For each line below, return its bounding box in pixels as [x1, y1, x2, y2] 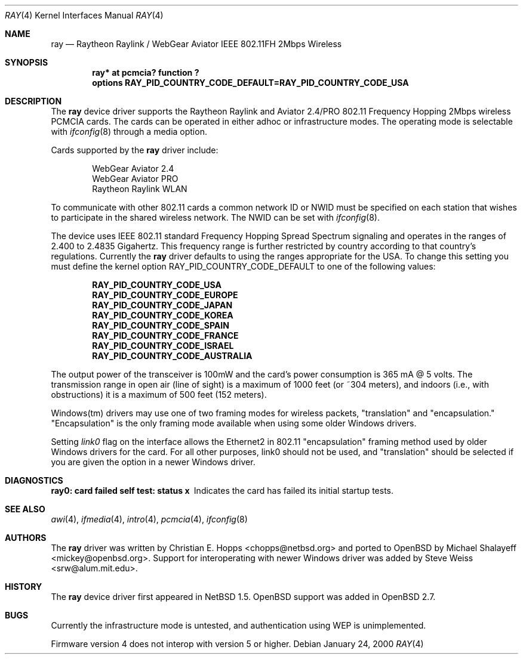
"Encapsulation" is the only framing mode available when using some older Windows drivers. [51, 418, 417, 428]
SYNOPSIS [5, 57, 48, 67]
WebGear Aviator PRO [92, 174, 179, 184]
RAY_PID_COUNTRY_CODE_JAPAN [92, 300, 233, 310]
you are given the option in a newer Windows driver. [51, 457, 256, 467]
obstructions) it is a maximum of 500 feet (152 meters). [51, 389, 267, 400]
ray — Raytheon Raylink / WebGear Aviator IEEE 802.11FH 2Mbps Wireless [51, 39, 342, 49]
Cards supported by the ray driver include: [51, 145, 219, 155]
